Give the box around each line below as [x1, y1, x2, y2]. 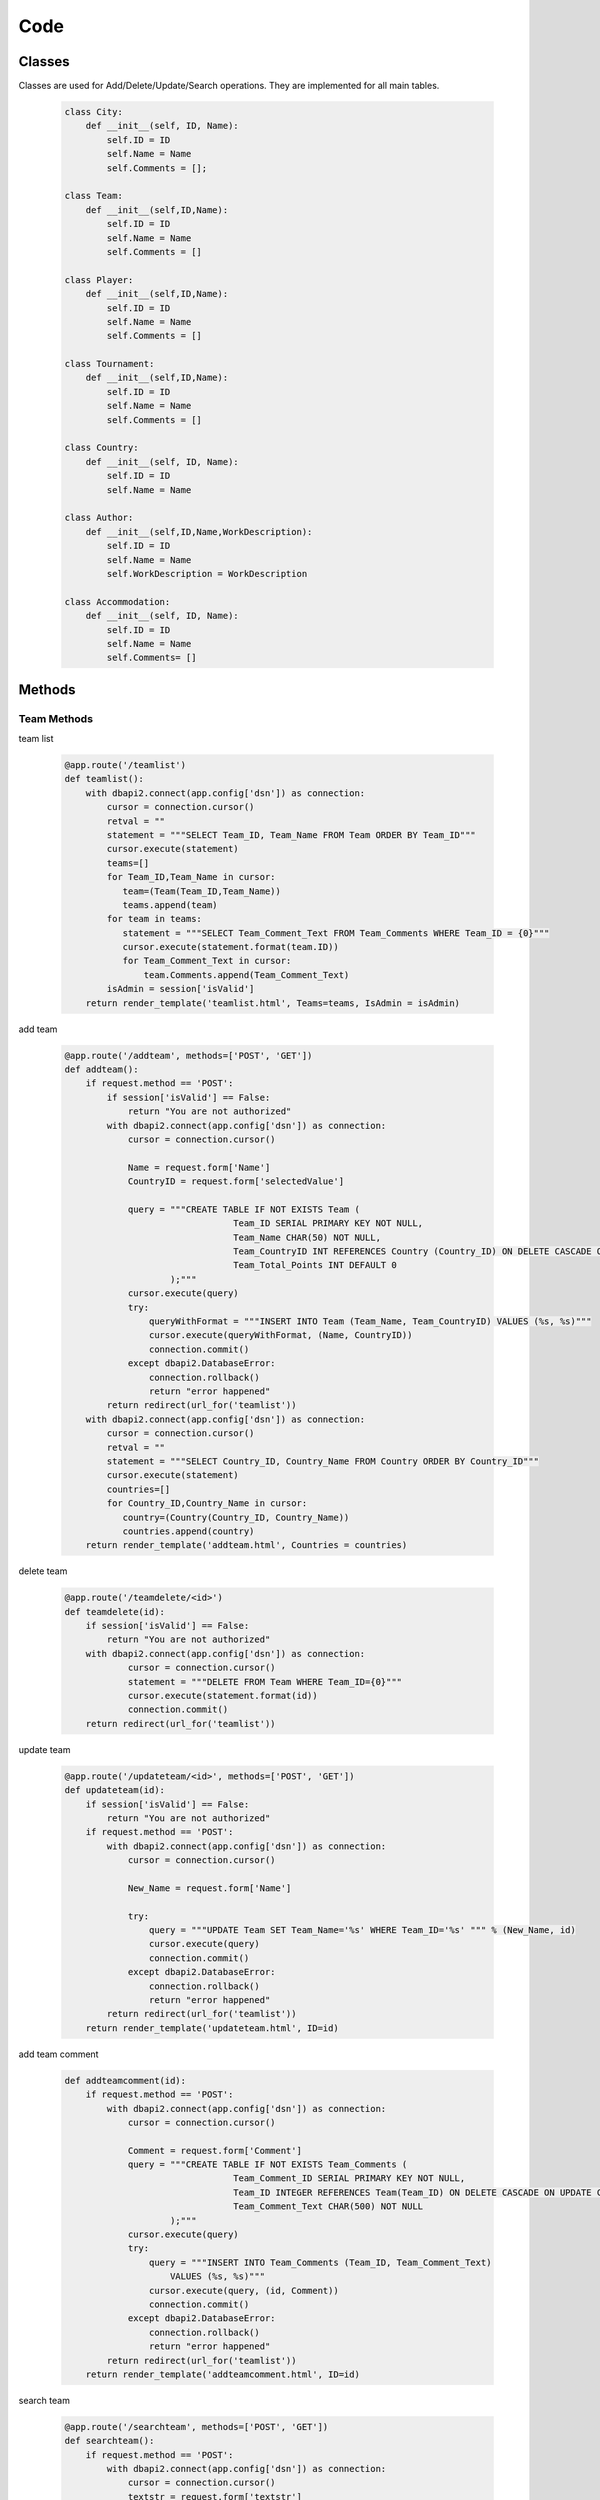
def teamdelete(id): [64, 1606, 165, 1617]
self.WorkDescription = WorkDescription [106, 568, 308, 579]
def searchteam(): [64, 2435, 155, 2447]
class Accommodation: [64, 596, 171, 607]
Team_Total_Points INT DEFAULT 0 [233, 1260, 397, 1271]
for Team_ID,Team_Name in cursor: [106, 871, 276, 883]
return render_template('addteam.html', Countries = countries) [85, 1540, 408, 1551]
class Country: [64, 442, 139, 454]
